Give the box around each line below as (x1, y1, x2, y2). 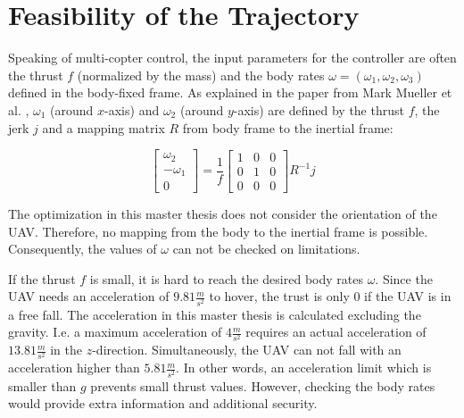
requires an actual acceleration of (245, 322, 427, 341)
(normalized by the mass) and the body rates (77, 65, 325, 84)
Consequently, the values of (8, 239, 157, 258)
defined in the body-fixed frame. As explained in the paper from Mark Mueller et (8, 83, 452, 102)
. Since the (375, 269, 433, 288)
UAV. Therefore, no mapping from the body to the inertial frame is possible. (8, 222, 428, 240)
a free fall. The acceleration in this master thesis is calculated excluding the (8, 305, 421, 323)
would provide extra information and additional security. (8, 394, 318, 413)
